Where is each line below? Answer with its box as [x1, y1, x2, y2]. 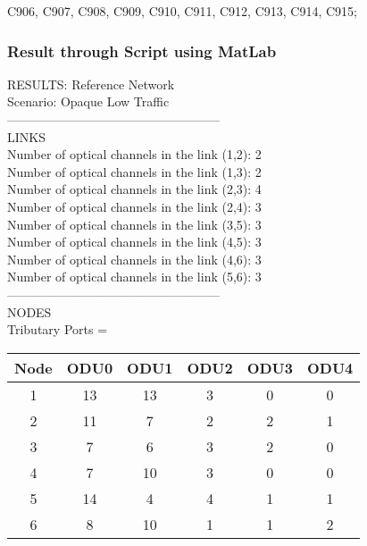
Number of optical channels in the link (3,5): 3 [7, 214, 262, 233]
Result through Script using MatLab [7, 39, 277, 62]
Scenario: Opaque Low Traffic [7, 92, 170, 111]
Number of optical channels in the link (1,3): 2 [7, 162, 262, 181]
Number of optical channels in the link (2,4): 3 [7, 197, 262, 215]
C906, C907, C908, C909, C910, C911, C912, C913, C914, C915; [7, 2, 357, 20]
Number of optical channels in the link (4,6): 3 [7, 249, 262, 268]
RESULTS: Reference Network [7, 74, 175, 93]
